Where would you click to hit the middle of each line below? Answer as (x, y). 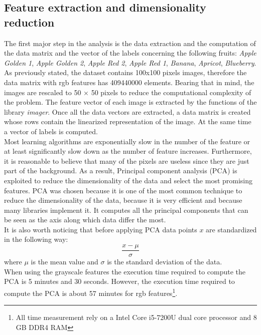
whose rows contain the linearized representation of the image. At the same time (128, 121)
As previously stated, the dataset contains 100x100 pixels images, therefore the (125, 72)
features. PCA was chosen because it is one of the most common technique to (123, 190)
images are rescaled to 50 (43, 92)
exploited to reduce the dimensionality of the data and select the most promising (128, 180)
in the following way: (36, 239)
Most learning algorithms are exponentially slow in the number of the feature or (127, 141)
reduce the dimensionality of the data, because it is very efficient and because (123, 200)
